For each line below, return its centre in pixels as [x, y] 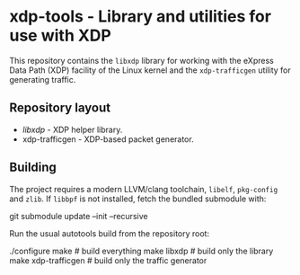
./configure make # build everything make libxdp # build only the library [141, 251]
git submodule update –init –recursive [79, 216]
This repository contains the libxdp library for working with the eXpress [141, 60]
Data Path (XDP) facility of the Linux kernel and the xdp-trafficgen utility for [150, 70]
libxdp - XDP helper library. [72, 129]
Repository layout [60, 108]
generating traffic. [43, 79]
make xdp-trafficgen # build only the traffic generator [108, 260]
